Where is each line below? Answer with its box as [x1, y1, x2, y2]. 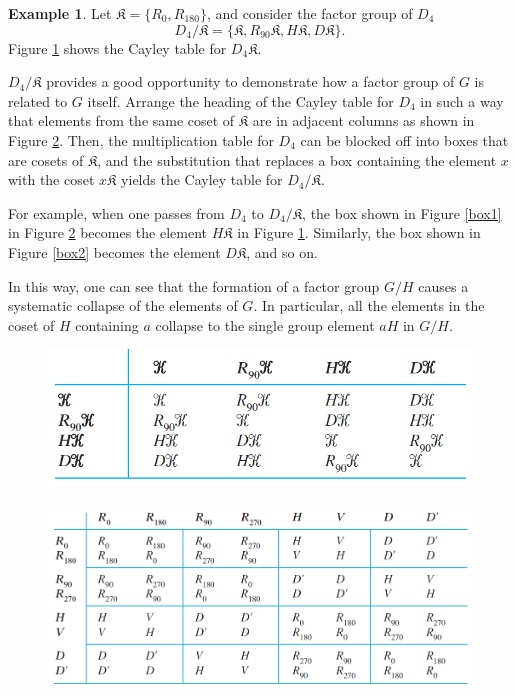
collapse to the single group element [155, 314, 375, 335]
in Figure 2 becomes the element [8, 222, 208, 243]
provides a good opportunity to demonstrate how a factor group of [46, 71, 455, 92]
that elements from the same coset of [8, 110, 235, 131]
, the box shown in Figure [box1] [302, 202, 502, 223]
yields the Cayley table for [121, 169, 283, 190]
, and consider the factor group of [206, 3, 413, 23]
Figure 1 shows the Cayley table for [8, 37, 227, 58]
